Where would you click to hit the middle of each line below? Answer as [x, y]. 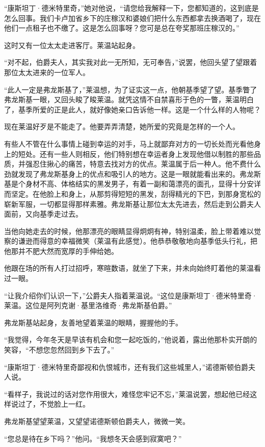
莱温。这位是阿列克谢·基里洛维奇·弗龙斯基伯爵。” [88, 305]
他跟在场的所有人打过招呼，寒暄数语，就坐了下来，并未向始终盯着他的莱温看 [132, 268]
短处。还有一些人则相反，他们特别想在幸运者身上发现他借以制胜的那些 [136, 154]
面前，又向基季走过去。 [43, 214]
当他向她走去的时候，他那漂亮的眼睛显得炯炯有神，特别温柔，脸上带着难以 [129, 231]
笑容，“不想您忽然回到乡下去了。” [59, 350]
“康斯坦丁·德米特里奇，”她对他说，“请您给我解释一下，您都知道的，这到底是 [131, 8]
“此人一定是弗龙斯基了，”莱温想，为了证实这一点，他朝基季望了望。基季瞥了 [131, 89]
